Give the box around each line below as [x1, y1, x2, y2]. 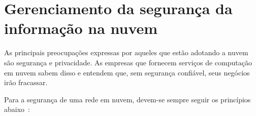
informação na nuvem [4, 18, 158, 38]
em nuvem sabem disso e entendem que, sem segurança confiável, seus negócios [4, 67, 250, 78]
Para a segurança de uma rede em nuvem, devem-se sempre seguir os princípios [4, 94, 251, 104]
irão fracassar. [4, 77, 48, 88]
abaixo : [4, 104, 30, 114]
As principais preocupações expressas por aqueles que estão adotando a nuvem [4, 47, 248, 58]
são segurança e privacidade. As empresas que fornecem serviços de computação [4, 57, 252, 67]
